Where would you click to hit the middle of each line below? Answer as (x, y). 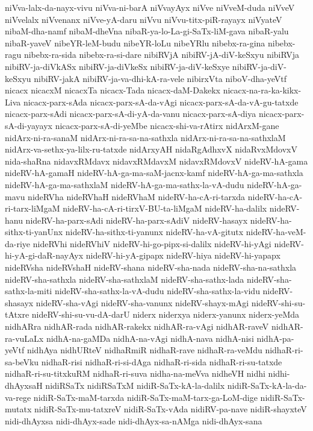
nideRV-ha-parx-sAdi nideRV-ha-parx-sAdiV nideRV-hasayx (137, 220)
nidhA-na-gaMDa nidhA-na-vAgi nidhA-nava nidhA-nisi (150, 338)
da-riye (18, 243)
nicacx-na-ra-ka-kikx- (262, 90)
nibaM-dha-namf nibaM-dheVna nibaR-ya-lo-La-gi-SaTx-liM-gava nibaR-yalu (147, 31)
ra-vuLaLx (24, 338)
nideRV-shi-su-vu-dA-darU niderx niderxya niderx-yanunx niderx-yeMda (166, 314)
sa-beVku (22, 361)
